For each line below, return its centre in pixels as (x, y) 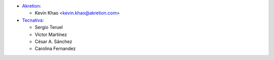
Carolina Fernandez (55, 49)
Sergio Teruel (49, 27)
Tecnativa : (33, 20)
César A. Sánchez (54, 41)
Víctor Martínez (51, 34)
